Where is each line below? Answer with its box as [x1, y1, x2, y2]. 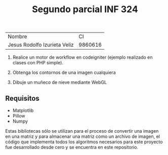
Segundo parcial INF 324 [32, 4, 138, 15]
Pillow [12, 113, 25, 119]
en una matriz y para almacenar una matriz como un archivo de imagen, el [5, 133, 160, 139]
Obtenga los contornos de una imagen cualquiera [12, 69, 116, 75]
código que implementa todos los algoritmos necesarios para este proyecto [5, 139, 163, 145]
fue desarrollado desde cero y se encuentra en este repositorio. [5, 144, 138, 150]
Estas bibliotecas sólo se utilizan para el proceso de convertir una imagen [5, 128, 159, 134]
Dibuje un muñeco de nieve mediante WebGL [12, 80, 107, 86]
